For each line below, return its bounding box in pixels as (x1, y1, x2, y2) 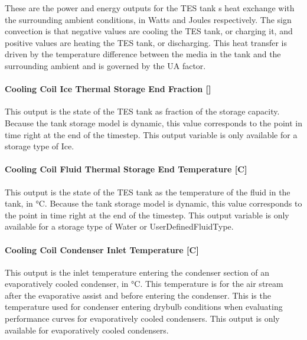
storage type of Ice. (5, 140, 74, 152)
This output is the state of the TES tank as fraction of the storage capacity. (5, 105, 280, 117)
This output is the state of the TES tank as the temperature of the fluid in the (5, 185, 290, 198)
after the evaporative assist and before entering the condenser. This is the (5, 289, 271, 301)
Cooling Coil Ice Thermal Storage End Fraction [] (5, 83, 211, 95)
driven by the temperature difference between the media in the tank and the (5, 48, 281, 60)
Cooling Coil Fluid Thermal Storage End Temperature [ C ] (5, 163, 247, 175)
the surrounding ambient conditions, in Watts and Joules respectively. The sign (5, 13, 292, 25)
